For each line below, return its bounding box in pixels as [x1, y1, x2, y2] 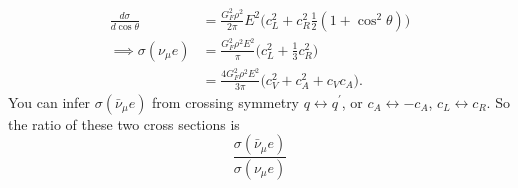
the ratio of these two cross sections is [8, 113, 240, 134]
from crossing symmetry [152, 91, 300, 112]
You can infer [8, 91, 91, 112]
